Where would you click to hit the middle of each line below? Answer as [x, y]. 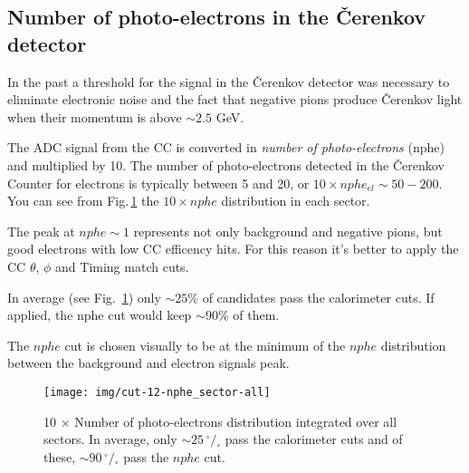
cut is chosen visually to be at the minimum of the [205, 345]
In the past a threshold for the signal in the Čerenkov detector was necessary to [229, 81]
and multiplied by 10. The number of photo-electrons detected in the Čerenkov [226, 164]
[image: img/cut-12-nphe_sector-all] [157, 392]
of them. [256, 315]
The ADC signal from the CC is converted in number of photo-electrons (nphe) [226, 147]
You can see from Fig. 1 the [83, 201]
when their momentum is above [95, 116]
